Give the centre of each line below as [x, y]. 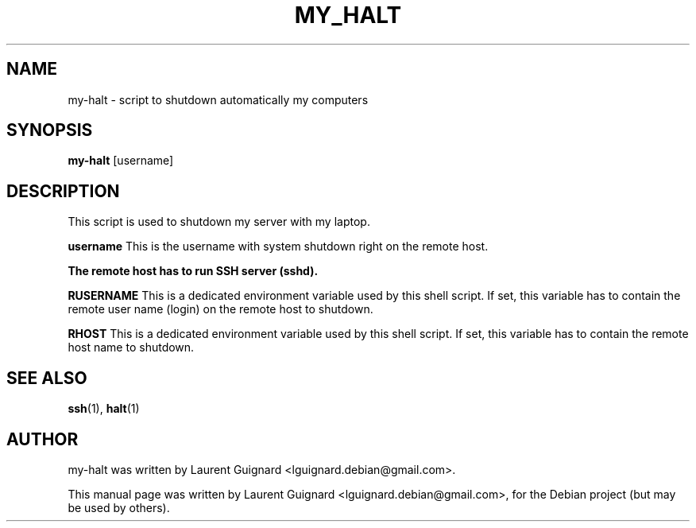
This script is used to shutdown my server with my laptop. [219, 222]
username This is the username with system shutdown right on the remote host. [278, 247]
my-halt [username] [121, 161]
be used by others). [119, 507]
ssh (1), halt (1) [104, 409]
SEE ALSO [47, 378]
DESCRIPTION [63, 191]
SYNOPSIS [50, 130]
